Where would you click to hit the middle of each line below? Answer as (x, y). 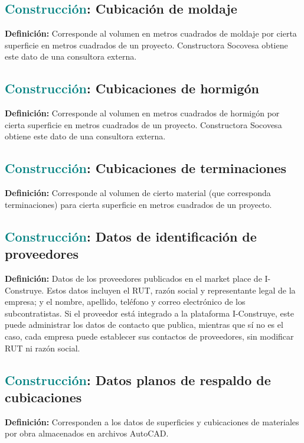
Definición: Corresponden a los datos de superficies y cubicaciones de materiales (152, 421)
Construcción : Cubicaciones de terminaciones (146, 168)
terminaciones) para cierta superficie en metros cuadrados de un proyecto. (138, 204)
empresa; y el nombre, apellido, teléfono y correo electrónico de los (125, 302)
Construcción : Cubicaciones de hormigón (132, 88)
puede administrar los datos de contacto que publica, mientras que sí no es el (144, 325)
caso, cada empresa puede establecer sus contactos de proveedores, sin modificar (149, 336)
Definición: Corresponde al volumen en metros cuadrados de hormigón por (142, 113)
